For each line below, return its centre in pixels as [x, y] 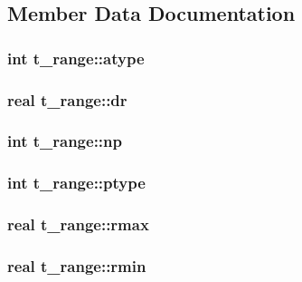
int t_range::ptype [76, 183]
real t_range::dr [67, 99]
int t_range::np [65, 141]
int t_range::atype [76, 58]
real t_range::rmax [78, 224]
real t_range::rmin [77, 265]
